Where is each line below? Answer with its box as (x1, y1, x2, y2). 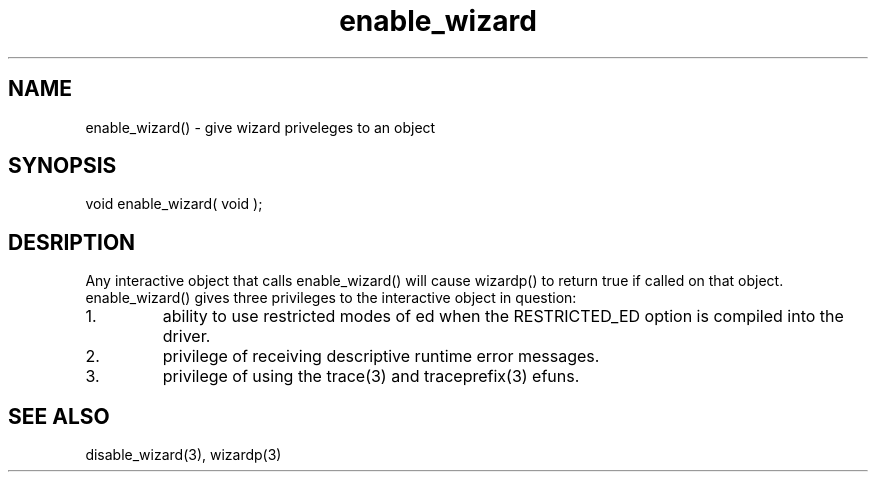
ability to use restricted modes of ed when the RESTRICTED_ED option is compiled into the (162, 306, 844, 327)
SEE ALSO (8, 403, 110, 429)
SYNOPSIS (8, 153, 117, 179)
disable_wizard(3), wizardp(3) (85, 446, 282, 464)
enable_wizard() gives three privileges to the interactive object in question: (85, 289, 577, 307)
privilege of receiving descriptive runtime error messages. (162, 346, 600, 367)
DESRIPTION (8, 229, 136, 255)
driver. (162, 326, 211, 347)
